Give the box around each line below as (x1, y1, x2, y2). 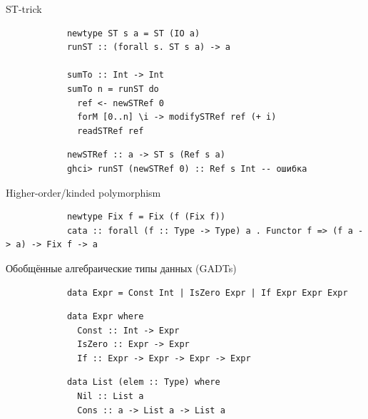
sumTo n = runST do (66, 83, 159, 94)
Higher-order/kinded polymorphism (6, 185, 161, 200)
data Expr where (66, 311, 144, 322)
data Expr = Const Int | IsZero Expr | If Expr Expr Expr (66, 287, 348, 298)
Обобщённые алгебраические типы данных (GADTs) (6, 260, 237, 275)
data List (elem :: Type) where (66, 377, 220, 388)
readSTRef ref (77, 125, 144, 136)
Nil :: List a (77, 391, 144, 402)
